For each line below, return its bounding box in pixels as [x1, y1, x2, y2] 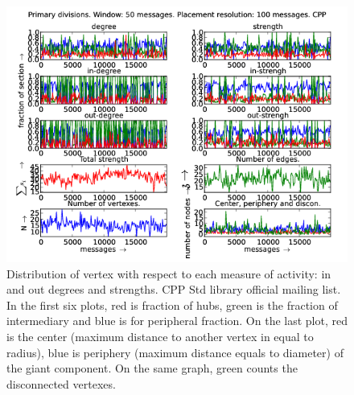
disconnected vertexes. [6, 375, 116, 392]
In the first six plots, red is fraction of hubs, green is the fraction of [6, 296, 338, 313]
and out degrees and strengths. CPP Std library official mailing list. [6, 281, 341, 298]
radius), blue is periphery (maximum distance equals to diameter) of [6, 344, 344, 360]
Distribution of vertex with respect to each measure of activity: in [6, 265, 331, 282]
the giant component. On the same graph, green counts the [6, 360, 298, 376]
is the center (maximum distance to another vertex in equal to [6, 327, 314, 344]
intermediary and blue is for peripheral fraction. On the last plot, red [6, 312, 348, 329]
